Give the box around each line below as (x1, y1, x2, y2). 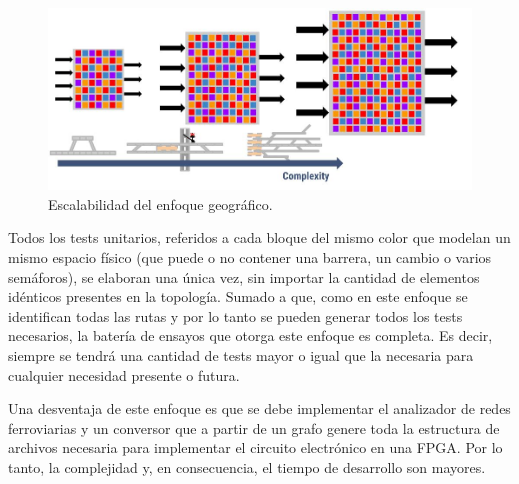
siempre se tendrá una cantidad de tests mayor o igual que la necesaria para (8, 345, 474, 366)
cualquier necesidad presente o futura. (8, 364, 240, 385)
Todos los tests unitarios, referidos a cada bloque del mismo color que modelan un (8, 227, 511, 248)
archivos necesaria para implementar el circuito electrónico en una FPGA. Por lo (8, 437, 503, 458)
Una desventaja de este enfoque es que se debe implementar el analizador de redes (8, 398, 511, 419)
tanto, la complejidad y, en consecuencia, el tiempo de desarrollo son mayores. (8, 456, 486, 477)
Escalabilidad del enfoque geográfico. (48, 193, 273, 214)
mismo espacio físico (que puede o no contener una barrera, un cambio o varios (8, 247, 492, 268)
